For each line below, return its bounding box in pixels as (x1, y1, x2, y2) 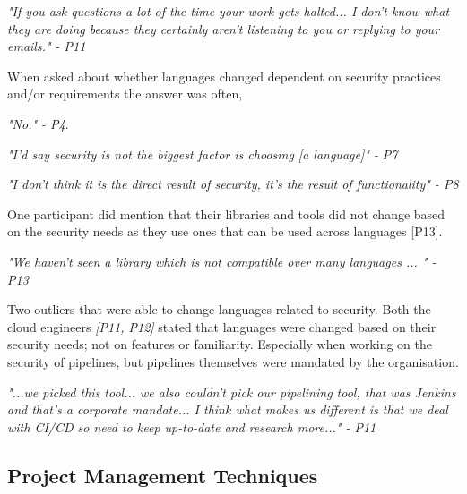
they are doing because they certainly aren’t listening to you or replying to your (7, 19, 440, 38)
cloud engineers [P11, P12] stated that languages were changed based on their (7, 317, 437, 336)
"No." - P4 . (7, 114, 69, 132)
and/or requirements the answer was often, (7, 84, 243, 103)
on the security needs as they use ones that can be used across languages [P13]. (7, 222, 443, 241)
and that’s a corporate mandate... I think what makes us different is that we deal (7, 400, 448, 419)
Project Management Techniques (7, 461, 318, 489)
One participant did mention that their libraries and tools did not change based (7, 204, 445, 223)
